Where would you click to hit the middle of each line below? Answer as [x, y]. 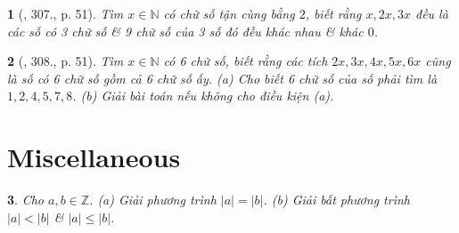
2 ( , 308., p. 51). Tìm [66, 61]
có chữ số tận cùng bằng [229, 13]
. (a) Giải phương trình [153, 200]
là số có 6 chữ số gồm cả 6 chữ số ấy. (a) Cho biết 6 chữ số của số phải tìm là [222, 78]
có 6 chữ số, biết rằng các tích [246, 61]
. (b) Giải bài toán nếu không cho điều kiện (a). [203, 96]
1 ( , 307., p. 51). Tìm [66, 13]
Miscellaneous [94, 157]
